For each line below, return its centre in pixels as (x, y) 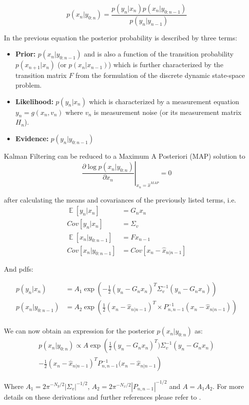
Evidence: (32, 138)
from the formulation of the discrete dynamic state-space (160, 75)
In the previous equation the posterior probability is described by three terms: (121, 37)
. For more (228, 386)
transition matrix (41, 75)
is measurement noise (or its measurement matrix (168, 112)
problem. (29, 85)
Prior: (26, 54)
